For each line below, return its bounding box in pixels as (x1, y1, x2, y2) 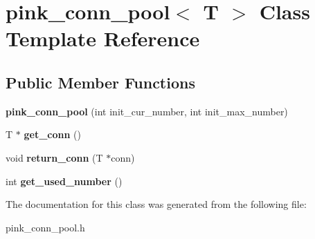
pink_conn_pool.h (6, 220, 85, 234)
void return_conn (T (6, 150, 103, 164)
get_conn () (24, 127, 81, 142)
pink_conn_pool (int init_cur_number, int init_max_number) (6, 104, 288, 118)
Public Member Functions (6, 71, 195, 93)
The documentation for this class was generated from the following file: (6, 197, 307, 211)
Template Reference (6, 24, 200, 52)
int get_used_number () (6, 173, 123, 188)
